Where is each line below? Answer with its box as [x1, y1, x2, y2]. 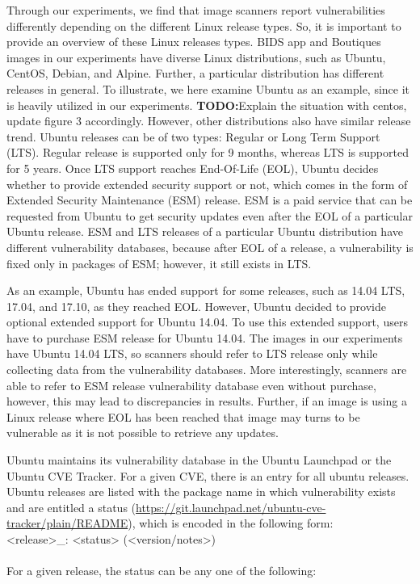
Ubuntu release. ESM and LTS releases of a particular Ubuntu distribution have [6, 223, 403, 240]
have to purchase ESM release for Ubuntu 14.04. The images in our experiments [6, 329, 403, 346]
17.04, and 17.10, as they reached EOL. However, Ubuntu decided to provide [6, 297, 386, 314]
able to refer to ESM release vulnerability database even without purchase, [6, 376, 376, 393]
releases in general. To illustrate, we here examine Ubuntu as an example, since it [6, 80, 410, 97]
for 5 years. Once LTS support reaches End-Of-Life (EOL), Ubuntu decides [6, 159, 379, 176]
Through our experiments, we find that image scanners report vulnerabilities [6, 2, 385, 18]
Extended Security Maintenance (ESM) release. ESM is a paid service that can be [6, 191, 413, 208]
